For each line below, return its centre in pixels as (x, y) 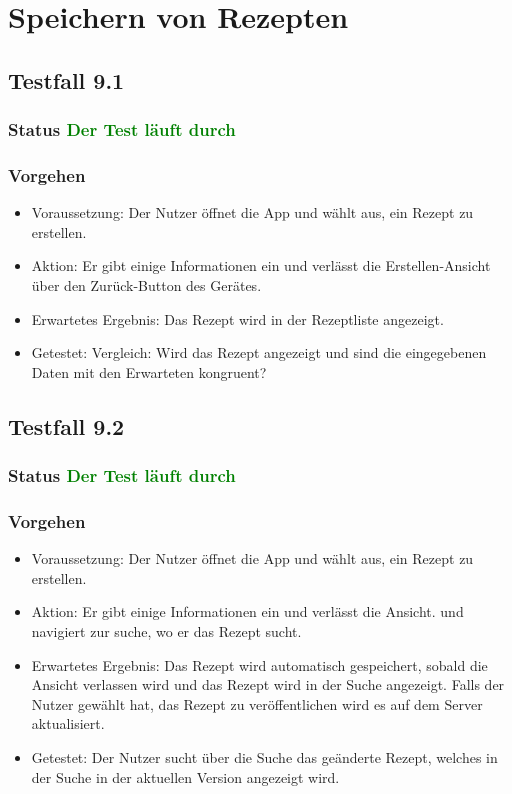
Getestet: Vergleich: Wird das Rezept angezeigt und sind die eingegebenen (259, 352)
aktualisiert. (68, 723)
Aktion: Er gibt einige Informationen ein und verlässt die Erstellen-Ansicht (261, 265)
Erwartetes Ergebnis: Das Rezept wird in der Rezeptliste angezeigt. (237, 318)
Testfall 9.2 (66, 425)
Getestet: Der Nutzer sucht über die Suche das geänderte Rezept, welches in (264, 756)
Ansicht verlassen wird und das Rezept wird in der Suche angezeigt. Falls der (268, 684)
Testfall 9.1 (66, 79)
